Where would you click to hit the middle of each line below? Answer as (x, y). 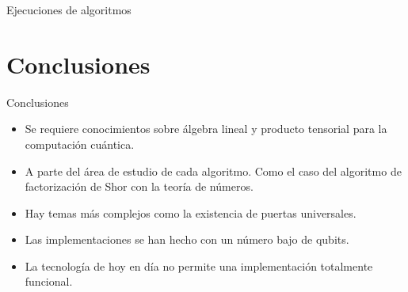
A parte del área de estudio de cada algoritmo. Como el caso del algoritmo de (213, 171)
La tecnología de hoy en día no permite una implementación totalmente (199, 265)
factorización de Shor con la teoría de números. (139, 186)
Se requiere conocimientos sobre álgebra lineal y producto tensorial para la (206, 129)
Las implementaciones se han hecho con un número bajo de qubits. (187, 239)
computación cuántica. (80, 144)
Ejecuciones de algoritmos (69, 9)
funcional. (49, 281)
